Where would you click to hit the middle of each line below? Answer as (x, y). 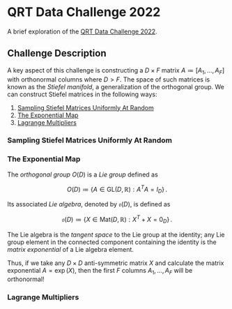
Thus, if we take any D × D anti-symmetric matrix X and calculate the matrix (116, 263)
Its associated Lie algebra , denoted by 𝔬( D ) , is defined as (89, 204)
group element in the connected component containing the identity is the (112, 242)
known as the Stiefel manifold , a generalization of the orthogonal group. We (116, 86)
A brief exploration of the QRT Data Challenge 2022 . (83, 31)
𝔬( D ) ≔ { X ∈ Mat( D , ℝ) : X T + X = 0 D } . (117, 220)
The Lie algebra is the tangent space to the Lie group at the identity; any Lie (116, 234)
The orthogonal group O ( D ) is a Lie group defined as (83, 174)
